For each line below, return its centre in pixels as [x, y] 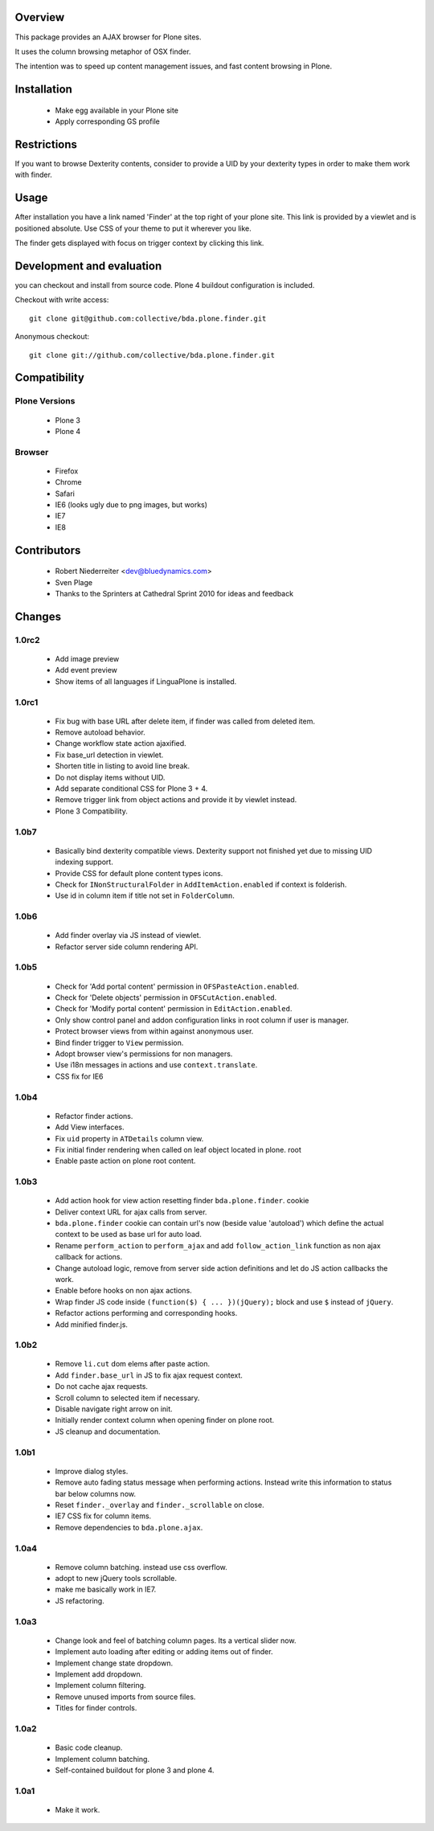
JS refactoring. [80, 1600]
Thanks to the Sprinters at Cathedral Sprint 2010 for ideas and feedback [174, 594]
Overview [40, 17]
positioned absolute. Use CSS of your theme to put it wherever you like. [133, 228]
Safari [65, 494]
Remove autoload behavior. [100, 732]
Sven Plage [74, 582]
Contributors [48, 550]
